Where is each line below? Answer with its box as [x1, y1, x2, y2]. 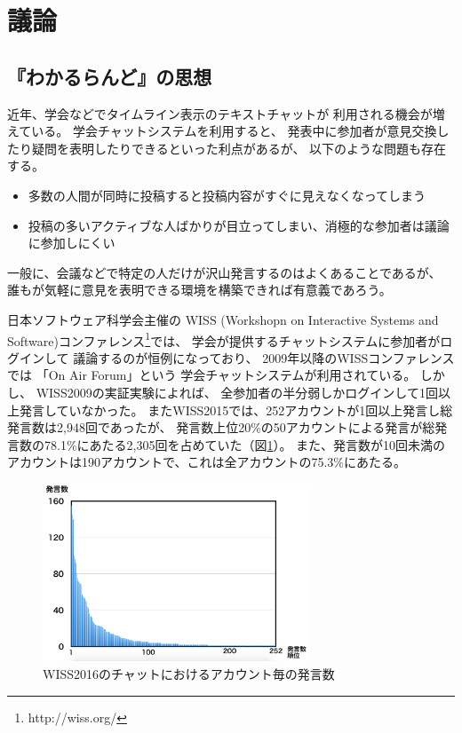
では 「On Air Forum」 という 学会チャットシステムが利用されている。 [7, 366, 417, 384]
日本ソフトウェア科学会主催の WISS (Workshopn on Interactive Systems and [7, 310, 439, 328]
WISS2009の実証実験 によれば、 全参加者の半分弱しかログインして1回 [36, 382, 438, 401]
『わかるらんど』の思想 [7, 62, 212, 90]
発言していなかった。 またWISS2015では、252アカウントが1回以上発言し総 [19, 400, 453, 419]
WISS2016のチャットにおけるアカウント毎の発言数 [43, 665, 335, 682]
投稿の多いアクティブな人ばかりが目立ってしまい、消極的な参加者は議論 [28, 216, 450, 234]
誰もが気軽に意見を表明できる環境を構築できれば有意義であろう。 [7, 280, 392, 299]
